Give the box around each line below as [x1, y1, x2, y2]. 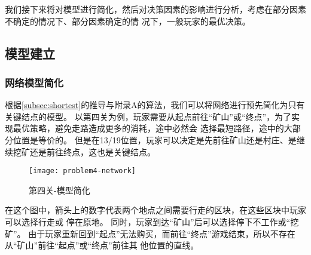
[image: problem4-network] [29, 167, 136, 176]
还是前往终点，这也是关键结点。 [29, 145, 155, 158]
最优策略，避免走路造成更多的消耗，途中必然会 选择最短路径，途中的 [13, 122, 284, 134]
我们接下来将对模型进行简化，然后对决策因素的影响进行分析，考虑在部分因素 [5, 3, 306, 15]
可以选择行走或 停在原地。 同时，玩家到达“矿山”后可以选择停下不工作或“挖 [5, 216, 299, 228]
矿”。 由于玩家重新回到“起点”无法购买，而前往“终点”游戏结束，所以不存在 [5, 227, 295, 239]
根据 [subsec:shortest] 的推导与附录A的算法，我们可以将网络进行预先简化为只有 [5, 99, 305, 111]
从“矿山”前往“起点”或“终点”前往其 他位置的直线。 [5, 239, 199, 251]
